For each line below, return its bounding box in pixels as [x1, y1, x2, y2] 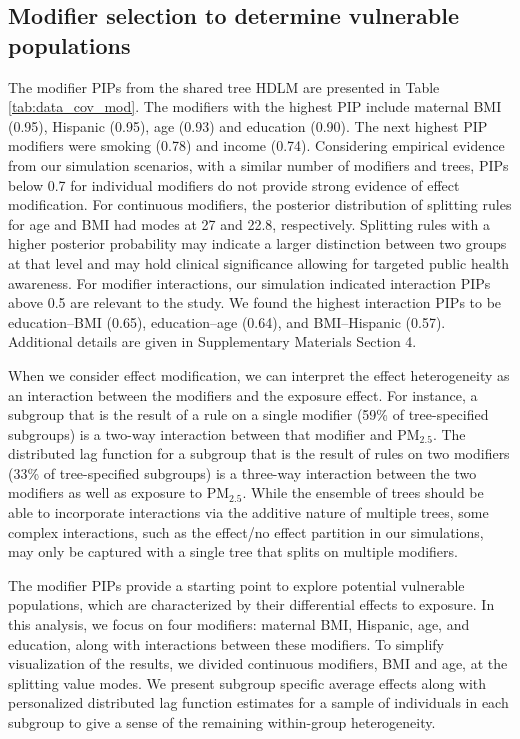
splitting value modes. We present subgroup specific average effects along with [8, 672, 487, 693]
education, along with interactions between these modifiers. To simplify [8, 633, 444, 654]
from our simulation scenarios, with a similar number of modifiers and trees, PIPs [8, 154, 509, 175]
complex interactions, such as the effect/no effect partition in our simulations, [8, 521, 484, 542]
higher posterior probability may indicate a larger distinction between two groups [8, 233, 507, 254]
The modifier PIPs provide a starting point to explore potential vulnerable [8, 574, 465, 595]
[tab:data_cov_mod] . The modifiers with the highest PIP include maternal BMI [8, 96, 502, 117]
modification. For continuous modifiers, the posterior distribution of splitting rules [8, 194, 512, 215]
